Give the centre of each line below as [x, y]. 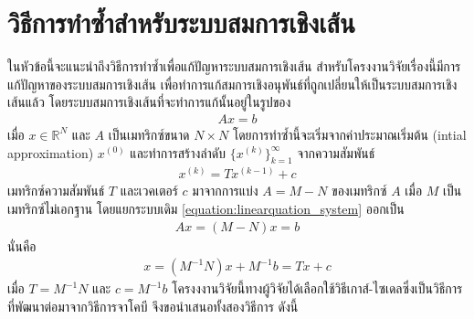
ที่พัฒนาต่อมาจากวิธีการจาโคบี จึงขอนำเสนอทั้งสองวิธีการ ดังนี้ [153, 306]
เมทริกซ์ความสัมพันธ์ [56, 191]
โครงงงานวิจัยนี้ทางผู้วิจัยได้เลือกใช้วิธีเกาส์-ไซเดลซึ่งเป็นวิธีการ [317, 288]
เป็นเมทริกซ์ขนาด [149, 134]
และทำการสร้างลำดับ [178, 152]
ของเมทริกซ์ [359, 191]
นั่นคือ [22, 245]
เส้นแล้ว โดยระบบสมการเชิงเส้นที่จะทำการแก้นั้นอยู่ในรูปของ [149, 102]
